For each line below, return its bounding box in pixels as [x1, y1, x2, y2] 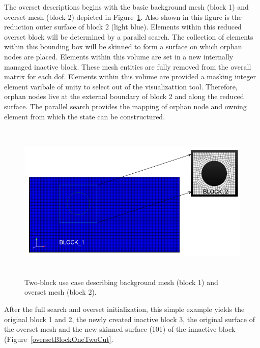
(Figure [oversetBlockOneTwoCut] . [4, 333, 113, 344]
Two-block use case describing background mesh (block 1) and [24, 276, 218, 287]
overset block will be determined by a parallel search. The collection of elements [4, 31, 253, 42]
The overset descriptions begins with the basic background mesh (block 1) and [4, 2, 249, 12]
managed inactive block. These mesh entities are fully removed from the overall [4, 61, 251, 72]
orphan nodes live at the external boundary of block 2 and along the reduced [4, 91, 244, 102]
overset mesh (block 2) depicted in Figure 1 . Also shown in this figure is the [4, 11, 242, 22]
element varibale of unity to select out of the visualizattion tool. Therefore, [4, 81, 238, 91]
